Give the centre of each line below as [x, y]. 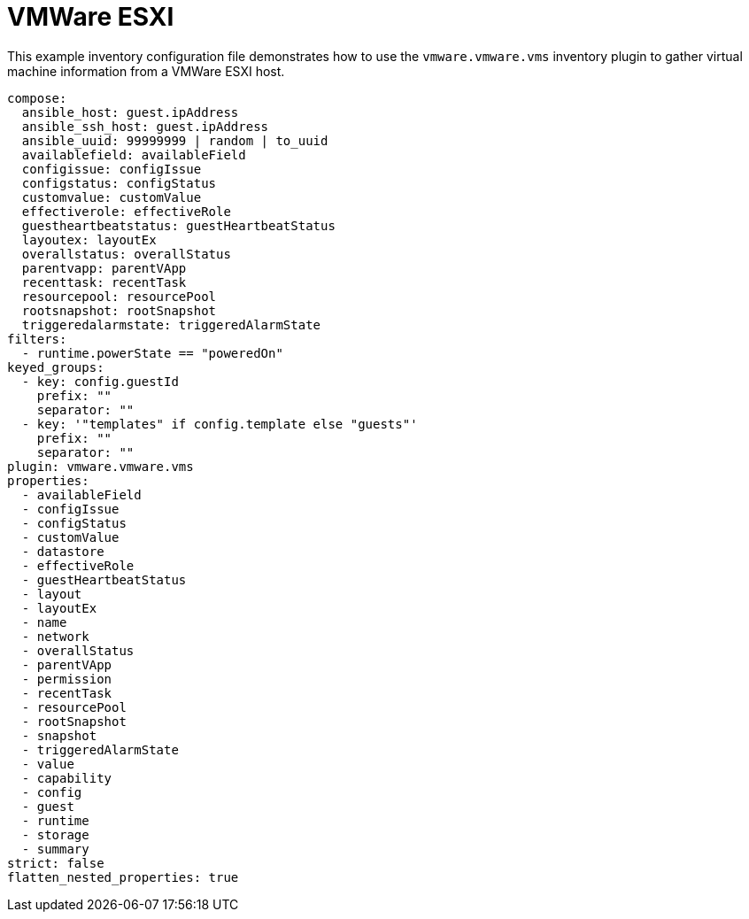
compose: [37, 98]
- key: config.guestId [100, 381]
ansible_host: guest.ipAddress [130, 112]
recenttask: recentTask [104, 282]
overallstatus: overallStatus [126, 254]
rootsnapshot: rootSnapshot [119, 310]
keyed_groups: [56, 367]
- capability [67, 778]
